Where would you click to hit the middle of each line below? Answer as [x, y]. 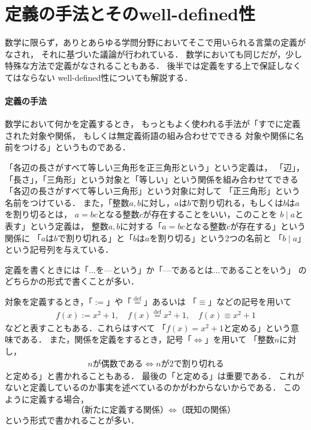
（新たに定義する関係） [122, 411]
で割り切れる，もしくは [237, 202]
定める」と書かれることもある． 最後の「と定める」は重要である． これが [158, 375]
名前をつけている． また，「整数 [67, 202]
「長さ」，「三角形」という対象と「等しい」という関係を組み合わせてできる [152, 179]
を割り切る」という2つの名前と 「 [216, 237]
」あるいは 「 [170, 302]
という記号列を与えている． [59, 249]
